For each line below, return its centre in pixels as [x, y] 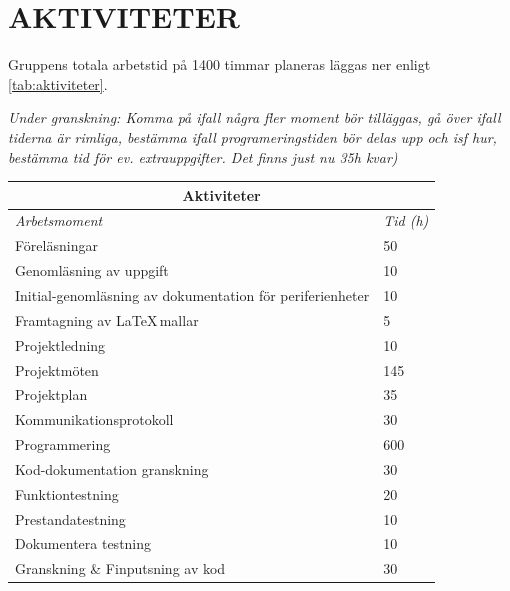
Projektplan [51, 394]
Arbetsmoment [59, 220]
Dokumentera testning [83, 543]
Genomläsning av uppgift [92, 270]
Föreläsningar [56, 245]
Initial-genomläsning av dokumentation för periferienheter [192, 294]
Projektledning [60, 344]
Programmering [63, 444]
